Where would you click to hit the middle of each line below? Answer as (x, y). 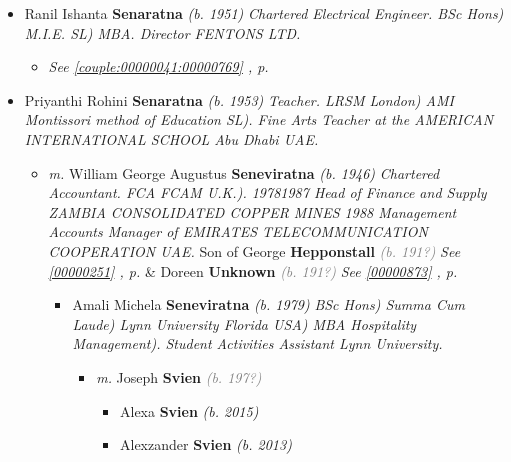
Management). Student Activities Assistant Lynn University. (257, 343)
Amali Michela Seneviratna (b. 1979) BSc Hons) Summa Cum (268, 304)
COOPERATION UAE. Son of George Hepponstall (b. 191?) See (254, 250)
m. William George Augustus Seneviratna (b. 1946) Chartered (244, 172)
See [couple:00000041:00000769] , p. (158, 66)
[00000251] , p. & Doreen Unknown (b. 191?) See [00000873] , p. (253, 270)
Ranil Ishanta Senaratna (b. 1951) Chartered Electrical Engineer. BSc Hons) (264, 13)
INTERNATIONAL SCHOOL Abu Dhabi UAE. (171, 138)
